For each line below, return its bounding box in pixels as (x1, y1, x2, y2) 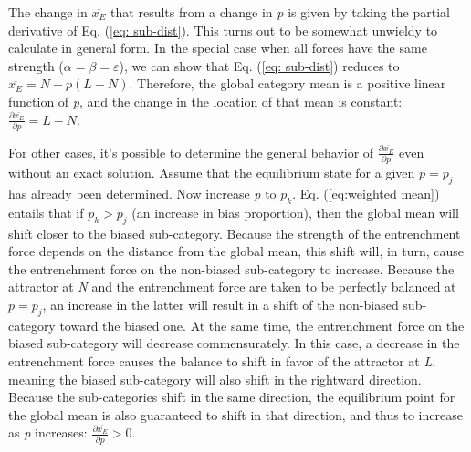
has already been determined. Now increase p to (8, 183, 277, 202)
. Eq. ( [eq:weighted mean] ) (292, 183, 440, 202)
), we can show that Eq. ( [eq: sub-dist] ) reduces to (119, 56, 400, 75)
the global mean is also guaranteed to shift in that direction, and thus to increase (8, 405, 463, 424)
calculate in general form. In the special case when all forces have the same (8, 38, 427, 57)
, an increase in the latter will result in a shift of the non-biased (42, 294, 399, 313)
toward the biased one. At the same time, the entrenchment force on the (59, 315, 465, 334)
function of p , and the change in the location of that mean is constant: (8, 91, 403, 110)
